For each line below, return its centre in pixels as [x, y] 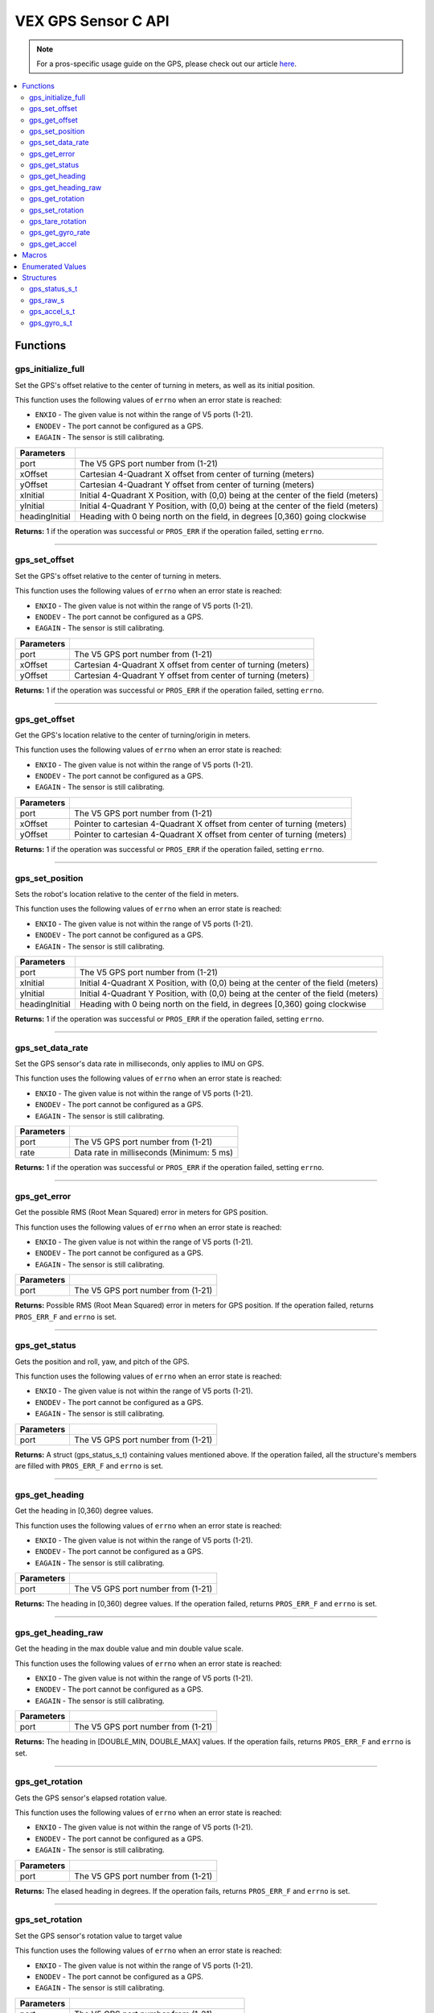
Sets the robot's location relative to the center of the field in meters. [127, 894]
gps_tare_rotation [58, 221]
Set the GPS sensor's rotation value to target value [98, 1936]
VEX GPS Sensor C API [92, 21]
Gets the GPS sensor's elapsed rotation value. [91, 1798]
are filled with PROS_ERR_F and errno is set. [89, 1465]
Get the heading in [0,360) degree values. [84, 1511]
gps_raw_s [47, 300]
